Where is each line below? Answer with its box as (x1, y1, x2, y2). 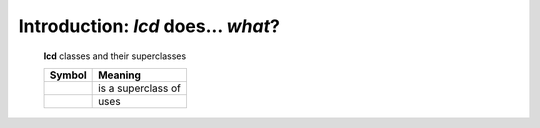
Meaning (98, 68, 142, 82)
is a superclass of (98, 81, 182, 95)
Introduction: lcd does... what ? (18, 15, 280, 37)
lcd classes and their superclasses (43, 50, 187, 62)
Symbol (49, 68, 87, 82)
